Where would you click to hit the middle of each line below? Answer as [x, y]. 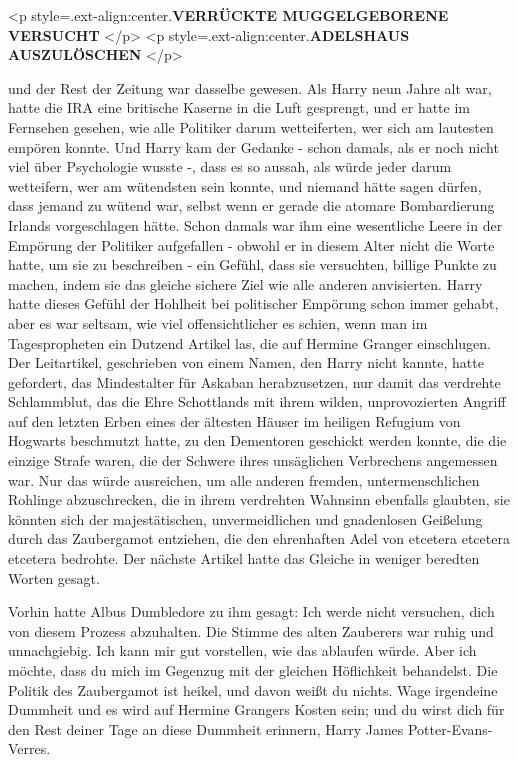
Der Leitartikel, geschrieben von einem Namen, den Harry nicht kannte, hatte [246, 362]
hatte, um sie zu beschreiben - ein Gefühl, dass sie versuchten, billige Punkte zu [252, 264]
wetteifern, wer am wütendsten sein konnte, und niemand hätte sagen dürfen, [245, 185]
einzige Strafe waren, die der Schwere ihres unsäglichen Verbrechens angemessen [253, 460]
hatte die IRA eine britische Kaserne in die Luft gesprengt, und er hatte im [239, 107]
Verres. [29, 748]
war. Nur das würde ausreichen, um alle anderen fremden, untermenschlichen [244, 479]
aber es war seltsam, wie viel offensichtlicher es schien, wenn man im [218, 322]
